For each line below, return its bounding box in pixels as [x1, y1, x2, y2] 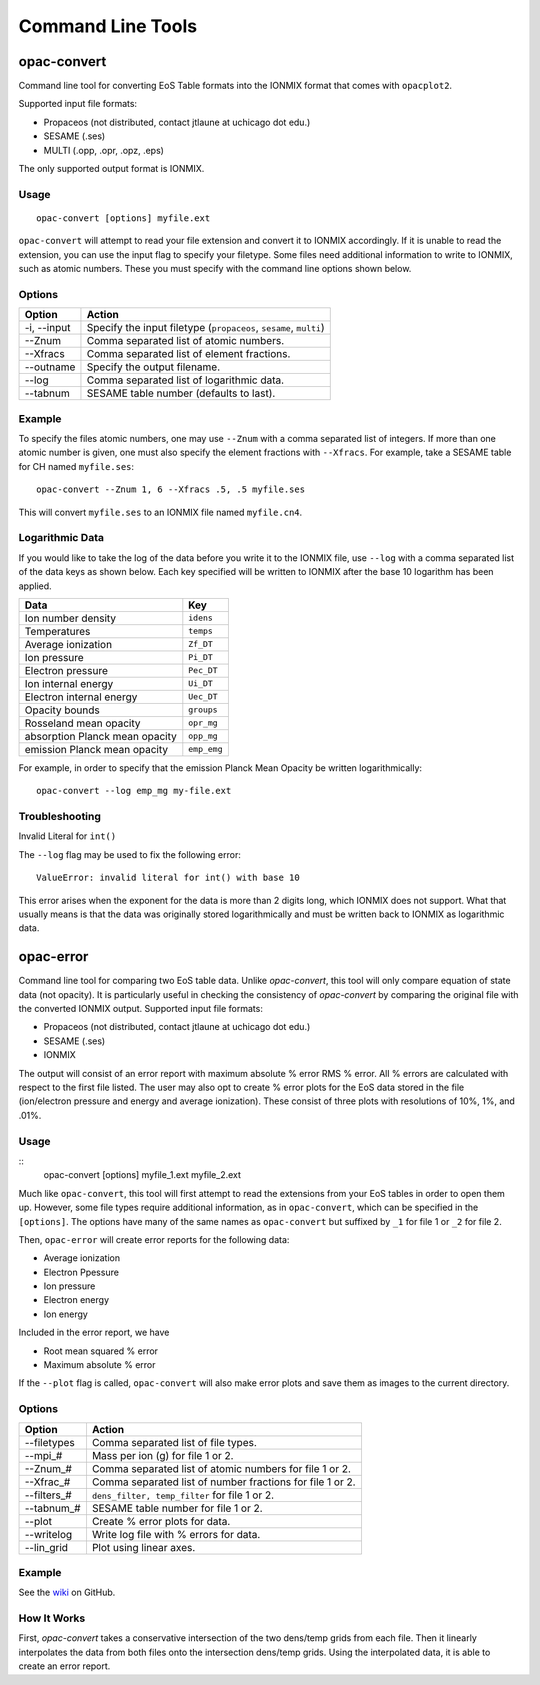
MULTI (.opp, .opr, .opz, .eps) [43, 144, 165, 156]
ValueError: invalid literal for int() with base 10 [36, 872, 300, 884]
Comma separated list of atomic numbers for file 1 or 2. [91, 1461, 352, 1475]
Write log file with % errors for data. [91, 1527, 261, 1541]
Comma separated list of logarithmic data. [86, 373, 285, 387]
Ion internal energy [24, 676, 114, 690]
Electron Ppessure [43, 1266, 120, 1278]
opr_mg [188, 718, 219, 729]
